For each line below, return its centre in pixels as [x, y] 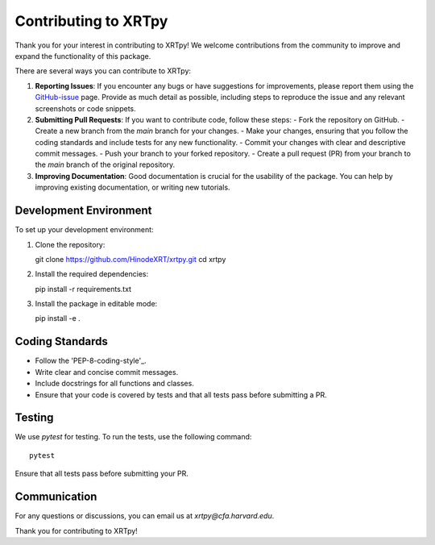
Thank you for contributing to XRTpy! [77, 530]
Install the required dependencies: [92, 274]
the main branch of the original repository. [105, 164]
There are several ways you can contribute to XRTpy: [103, 71]
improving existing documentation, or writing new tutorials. [133, 187]
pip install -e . [58, 318]
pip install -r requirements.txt [83, 289]
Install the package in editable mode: [96, 304]
